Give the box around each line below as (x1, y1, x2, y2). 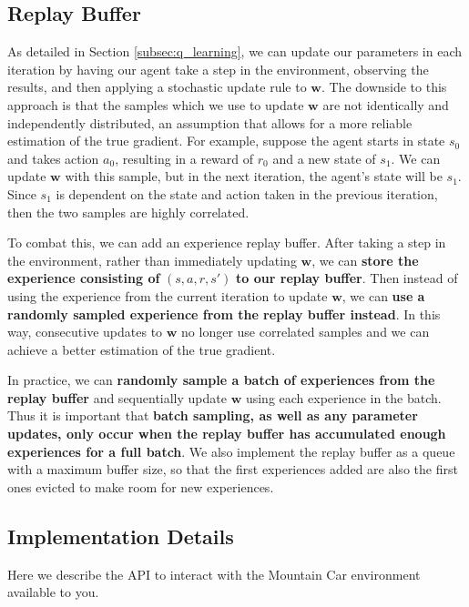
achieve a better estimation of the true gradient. (7, 339, 276, 359)
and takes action (7, 148, 99, 167)
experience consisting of (7, 268, 160, 288)
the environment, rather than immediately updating (7, 250, 297, 269)
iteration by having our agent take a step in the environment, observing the (7, 59, 429, 78)
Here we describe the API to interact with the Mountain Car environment (7, 564, 421, 583)
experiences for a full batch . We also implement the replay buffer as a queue (7, 441, 455, 460)
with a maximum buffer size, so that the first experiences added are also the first (7, 460, 458, 479)
